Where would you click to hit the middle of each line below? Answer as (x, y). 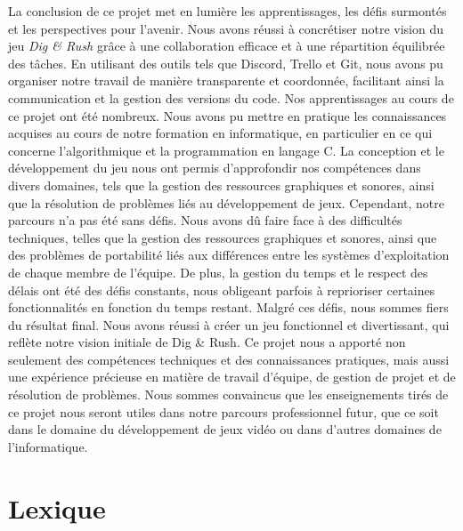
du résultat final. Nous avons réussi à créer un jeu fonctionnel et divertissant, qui (229, 324)
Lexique (57, 507)
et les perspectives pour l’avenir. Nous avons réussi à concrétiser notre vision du (226, 28)
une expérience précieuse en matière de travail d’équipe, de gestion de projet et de (232, 377)
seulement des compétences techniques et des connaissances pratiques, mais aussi (229, 359)
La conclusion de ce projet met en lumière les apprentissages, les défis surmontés (227, 11)
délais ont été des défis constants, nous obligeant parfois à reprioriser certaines (222, 290)
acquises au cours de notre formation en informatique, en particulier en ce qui (220, 133)
